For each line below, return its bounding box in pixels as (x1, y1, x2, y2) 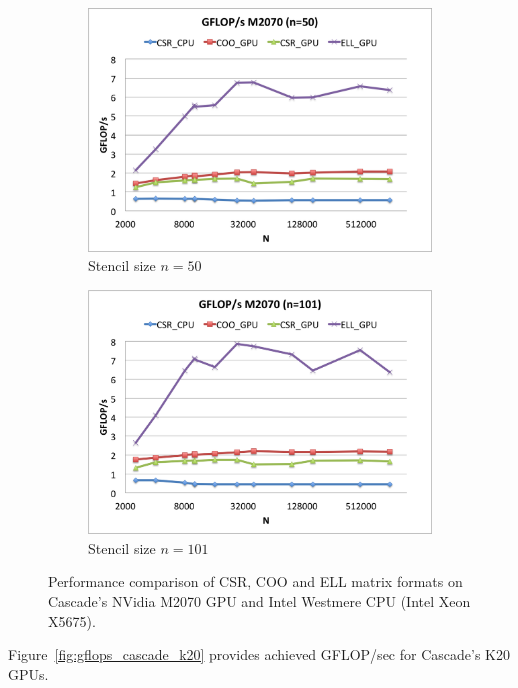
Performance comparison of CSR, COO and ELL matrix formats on (48, 571, 463, 592)
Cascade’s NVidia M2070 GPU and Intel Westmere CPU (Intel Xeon (48, 591, 471, 612)
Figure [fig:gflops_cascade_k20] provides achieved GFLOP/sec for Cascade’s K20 (8, 644, 510, 665)
